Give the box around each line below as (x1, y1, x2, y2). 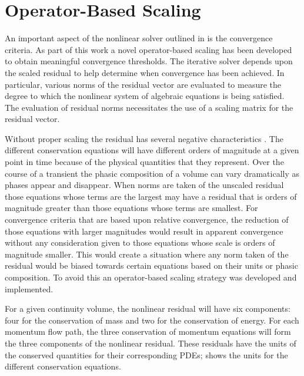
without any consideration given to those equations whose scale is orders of (5, 236, 275, 249)
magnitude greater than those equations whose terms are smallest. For (5, 202, 258, 214)
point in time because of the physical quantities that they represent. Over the (5, 156, 284, 168)
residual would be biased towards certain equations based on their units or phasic (5, 259, 298, 272)
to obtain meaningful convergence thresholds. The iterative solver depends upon (5, 55, 293, 67)
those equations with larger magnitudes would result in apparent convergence (5, 225, 283, 237)
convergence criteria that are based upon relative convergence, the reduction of (5, 213, 289, 226)
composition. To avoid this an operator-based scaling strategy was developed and (5, 271, 297, 283)
